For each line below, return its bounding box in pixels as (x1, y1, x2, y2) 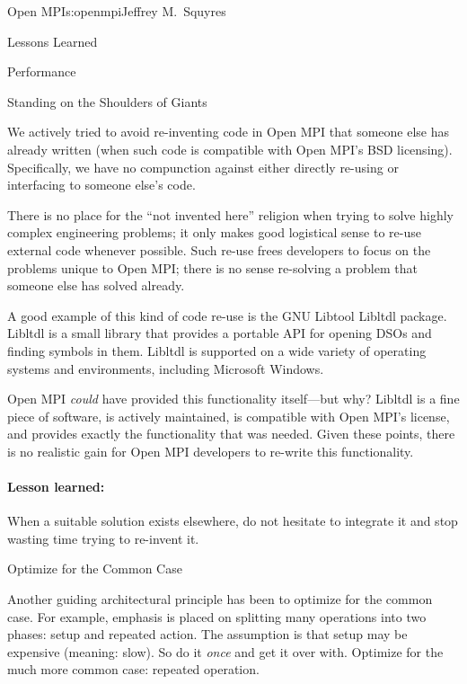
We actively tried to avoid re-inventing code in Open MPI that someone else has (7, 122, 450, 141)
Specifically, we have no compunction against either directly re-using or (7, 157, 399, 176)
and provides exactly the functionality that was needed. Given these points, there (7, 424, 455, 443)
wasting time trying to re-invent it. (7, 529, 199, 547)
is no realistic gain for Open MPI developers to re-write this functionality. (7, 441, 414, 460)
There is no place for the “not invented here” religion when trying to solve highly (7, 205, 454, 224)
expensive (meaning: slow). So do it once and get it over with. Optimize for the (7, 642, 444, 661)
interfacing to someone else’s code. (7, 175, 196, 194)
